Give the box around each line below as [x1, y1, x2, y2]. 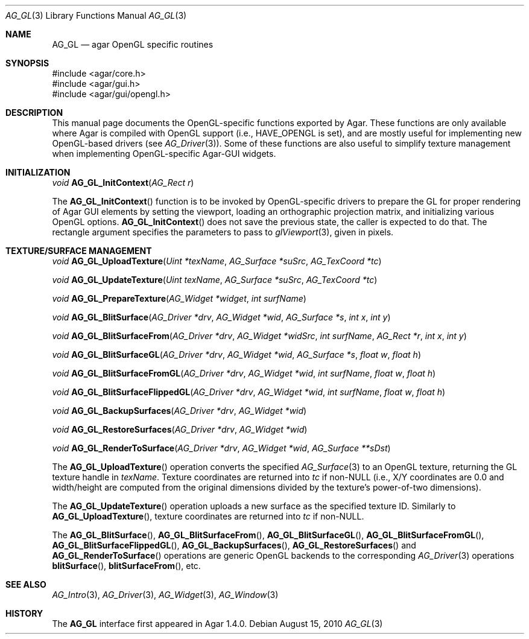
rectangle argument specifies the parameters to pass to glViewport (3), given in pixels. [52, 227, 394, 237]
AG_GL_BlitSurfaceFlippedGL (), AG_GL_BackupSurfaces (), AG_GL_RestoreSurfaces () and [52, 540, 416, 550]
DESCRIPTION [5, 107, 63, 118]
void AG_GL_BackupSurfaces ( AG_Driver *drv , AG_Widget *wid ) [52, 405, 307, 416]
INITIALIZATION [5, 167, 71, 177]
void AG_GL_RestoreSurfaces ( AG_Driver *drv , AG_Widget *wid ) [52, 424, 308, 434]
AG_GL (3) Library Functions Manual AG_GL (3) [5, 10, 187, 21]
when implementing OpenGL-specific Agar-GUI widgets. [52, 148, 276, 159]
